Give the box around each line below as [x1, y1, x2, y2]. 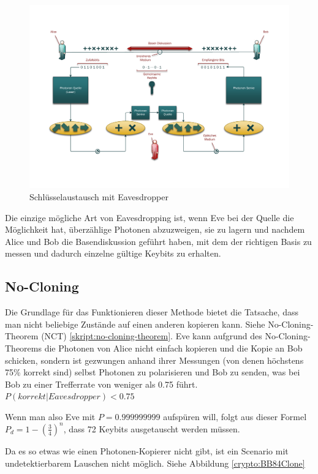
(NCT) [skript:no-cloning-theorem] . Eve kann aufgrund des [41, 329, 262, 342]
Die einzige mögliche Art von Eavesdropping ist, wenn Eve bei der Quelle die [5, 211, 294, 224]
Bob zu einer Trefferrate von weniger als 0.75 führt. [5, 377, 198, 390]
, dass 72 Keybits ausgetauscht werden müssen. [63, 422, 240, 435]
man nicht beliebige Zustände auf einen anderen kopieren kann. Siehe [5, 317, 265, 330]
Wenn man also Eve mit [5, 410, 96, 423]
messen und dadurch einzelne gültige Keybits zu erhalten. [5, 247, 221, 260]
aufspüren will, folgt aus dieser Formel [163, 410, 307, 423]
